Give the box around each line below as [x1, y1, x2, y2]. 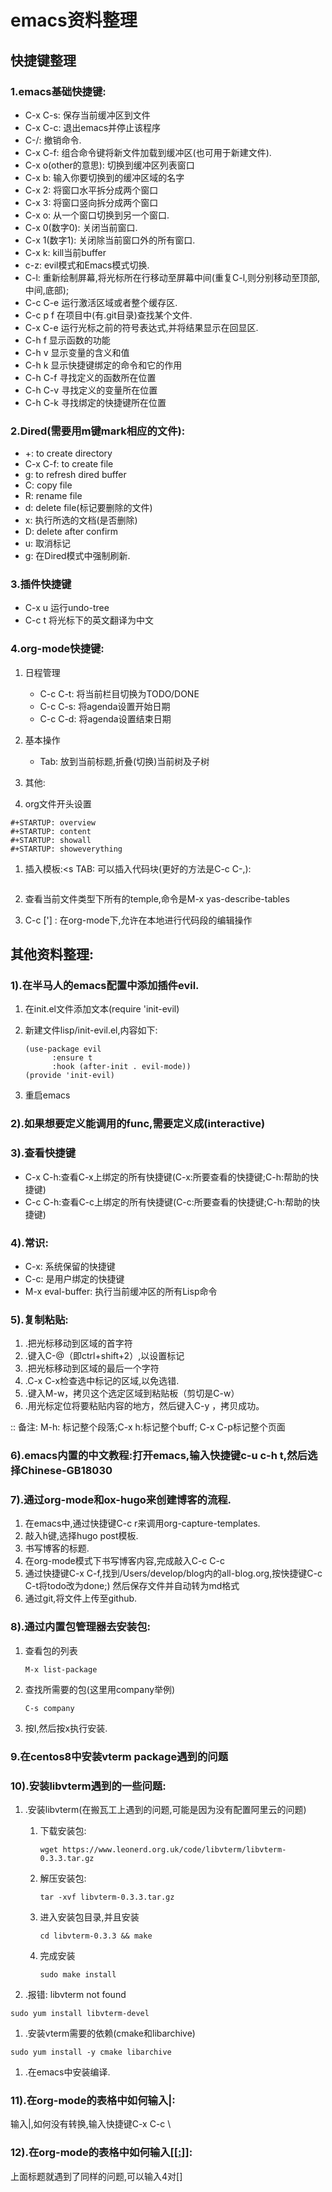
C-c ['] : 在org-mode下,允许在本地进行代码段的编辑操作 [24, 914, 253, 926]
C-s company [24, 1703, 75, 1713]
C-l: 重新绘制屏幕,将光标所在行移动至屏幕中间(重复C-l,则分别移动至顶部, [24, 271, 321, 283]
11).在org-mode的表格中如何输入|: [10, 2093, 176, 2107]
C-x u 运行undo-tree [24, 602, 110, 614]
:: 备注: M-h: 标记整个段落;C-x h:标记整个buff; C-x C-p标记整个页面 [10, 1421, 286, 1433]
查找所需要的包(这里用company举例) [24, 1683, 176, 1695]
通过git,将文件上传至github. [24, 1592, 138, 1605]
